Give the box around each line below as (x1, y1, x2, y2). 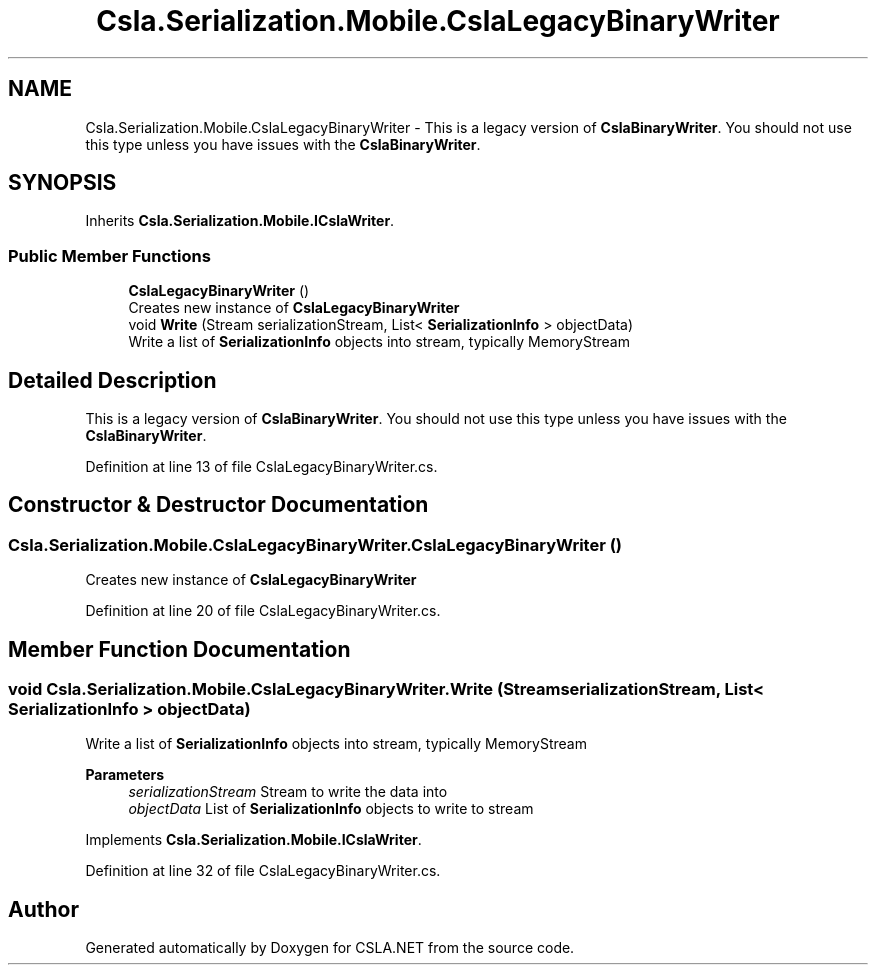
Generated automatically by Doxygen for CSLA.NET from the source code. (85, 939, 575, 957)
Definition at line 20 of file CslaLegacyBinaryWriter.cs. (85, 602, 441, 620)
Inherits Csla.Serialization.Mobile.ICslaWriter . (85, 212, 395, 230)
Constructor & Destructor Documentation (8, 492, 429, 518)
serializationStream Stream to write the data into (128, 783, 448, 801)
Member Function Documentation (8, 636, 351, 662)
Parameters (85, 766, 165, 784)
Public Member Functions (8, 245, 211, 266)
